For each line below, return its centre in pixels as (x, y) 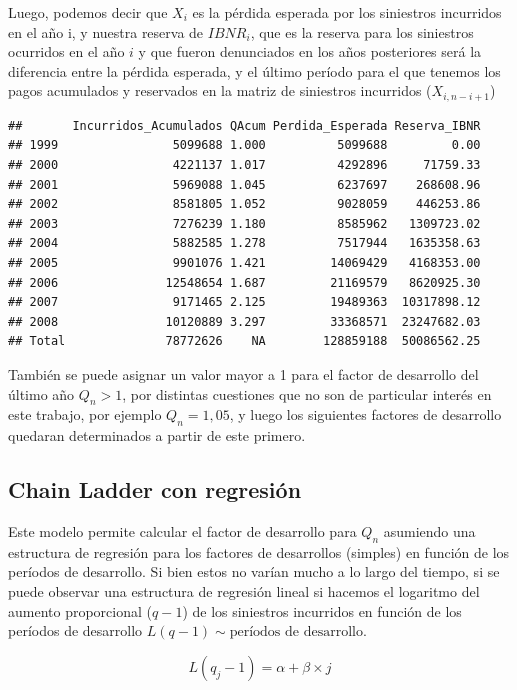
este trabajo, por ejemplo (85, 414)
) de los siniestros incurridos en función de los (322, 610)
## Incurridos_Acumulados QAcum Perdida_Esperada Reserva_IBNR (244, 125)
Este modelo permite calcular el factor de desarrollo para (182, 530)
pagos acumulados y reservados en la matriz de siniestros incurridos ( (220, 90)
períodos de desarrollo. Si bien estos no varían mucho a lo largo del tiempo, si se (254, 571)
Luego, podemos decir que (88, 12)
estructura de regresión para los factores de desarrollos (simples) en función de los (259, 551)
